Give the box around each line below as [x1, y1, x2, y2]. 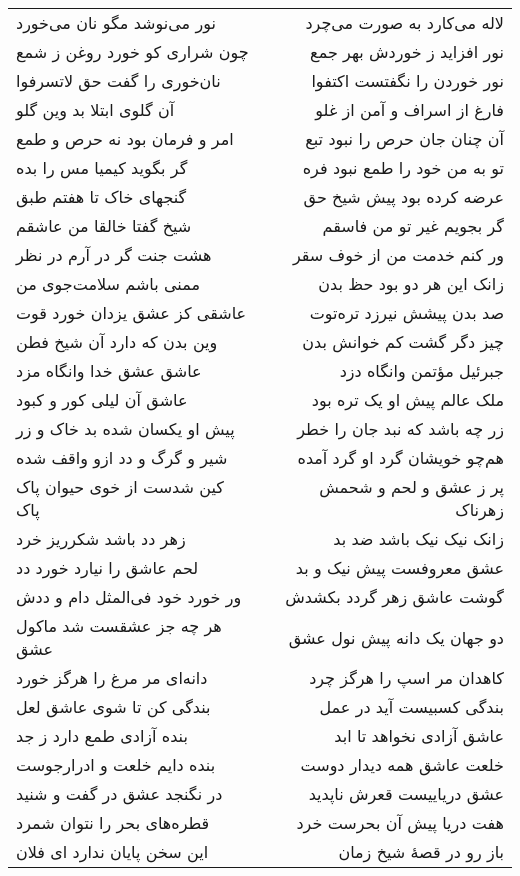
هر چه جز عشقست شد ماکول [16, 614, 222, 637]
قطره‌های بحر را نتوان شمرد [16, 811, 210, 834]
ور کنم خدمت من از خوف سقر [292, 243, 504, 266]
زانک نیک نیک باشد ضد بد [333, 527, 504, 550]
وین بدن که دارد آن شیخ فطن [16, 330, 218, 353]
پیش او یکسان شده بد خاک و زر [16, 417, 235, 440]
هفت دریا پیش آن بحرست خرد [296, 811, 504, 834]
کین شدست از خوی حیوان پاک [16, 475, 224, 498]
